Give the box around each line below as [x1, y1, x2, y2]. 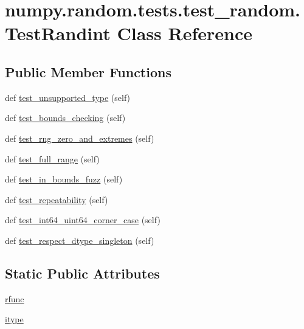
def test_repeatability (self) [5, 193, 108, 206]
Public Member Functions [5, 62, 171, 81]
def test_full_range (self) [5, 152, 100, 165]
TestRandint [5, 21, 111, 46]
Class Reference [117, 21, 252, 46]
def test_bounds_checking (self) [5, 111, 126, 124]
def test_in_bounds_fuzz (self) [5, 173, 123, 185]
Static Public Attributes [5, 263, 160, 282]
